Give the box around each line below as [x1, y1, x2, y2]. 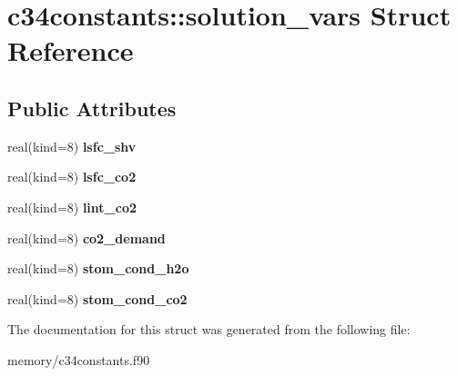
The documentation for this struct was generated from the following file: [7, 320, 411, 339]
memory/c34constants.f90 [7, 350, 150, 369]
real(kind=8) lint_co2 [7, 197, 137, 216]
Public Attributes [7, 94, 177, 122]
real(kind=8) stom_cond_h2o [7, 259, 189, 278]
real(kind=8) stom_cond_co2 [7, 289, 188, 308]
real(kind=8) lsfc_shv [7, 136, 137, 155]
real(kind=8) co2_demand [7, 228, 166, 247]
